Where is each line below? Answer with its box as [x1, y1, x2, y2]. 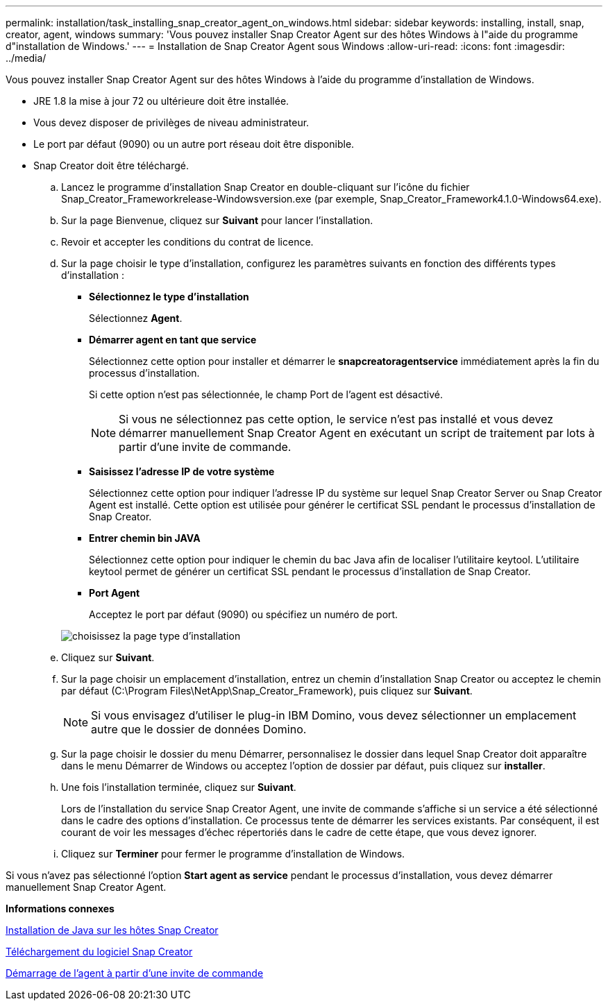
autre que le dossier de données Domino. [91, 722, 307, 736]
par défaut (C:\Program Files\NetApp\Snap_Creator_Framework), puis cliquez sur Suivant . [61, 685, 473, 697]
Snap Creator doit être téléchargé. [33, 160, 189, 171]
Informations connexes [6, 903, 115, 914]
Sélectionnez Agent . [89, 312, 183, 324]
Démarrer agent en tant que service [89, 334, 257, 346]
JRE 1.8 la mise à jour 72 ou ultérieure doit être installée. [33, 95, 289, 107]
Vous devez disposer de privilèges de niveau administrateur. [33, 117, 310, 128]
